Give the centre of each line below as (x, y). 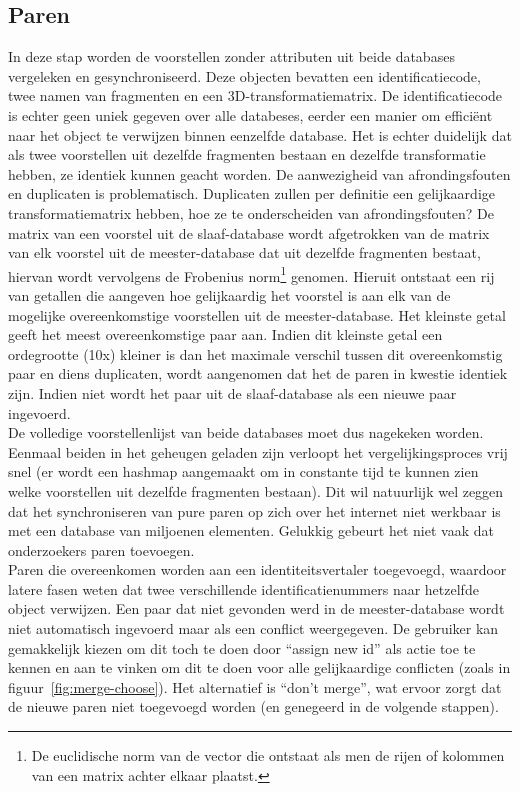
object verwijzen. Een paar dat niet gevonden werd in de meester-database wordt (256, 608)
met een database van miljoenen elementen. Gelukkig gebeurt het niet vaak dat (251, 530)
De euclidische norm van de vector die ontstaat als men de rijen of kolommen (268, 755)
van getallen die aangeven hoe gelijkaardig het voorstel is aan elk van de (229, 294)
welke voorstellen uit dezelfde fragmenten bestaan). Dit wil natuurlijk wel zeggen (256, 490)
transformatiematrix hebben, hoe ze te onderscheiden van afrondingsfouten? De (251, 212)
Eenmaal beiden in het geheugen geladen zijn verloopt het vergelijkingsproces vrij (258, 451)
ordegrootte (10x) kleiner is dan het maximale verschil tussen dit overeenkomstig (255, 353)
